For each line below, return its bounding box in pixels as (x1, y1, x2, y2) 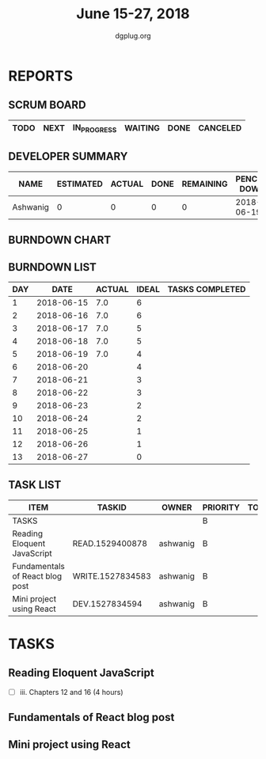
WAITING (123, 123, 161, 134)
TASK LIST (8, 478, 62, 491)
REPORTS (8, 66, 74, 85)
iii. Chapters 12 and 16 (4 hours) (19, 687, 123, 696)
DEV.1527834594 (72, 598, 142, 609)
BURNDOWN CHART (8, 233, 112, 247)
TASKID (97, 502, 127, 513)
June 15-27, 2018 (76, 5, 190, 23)
